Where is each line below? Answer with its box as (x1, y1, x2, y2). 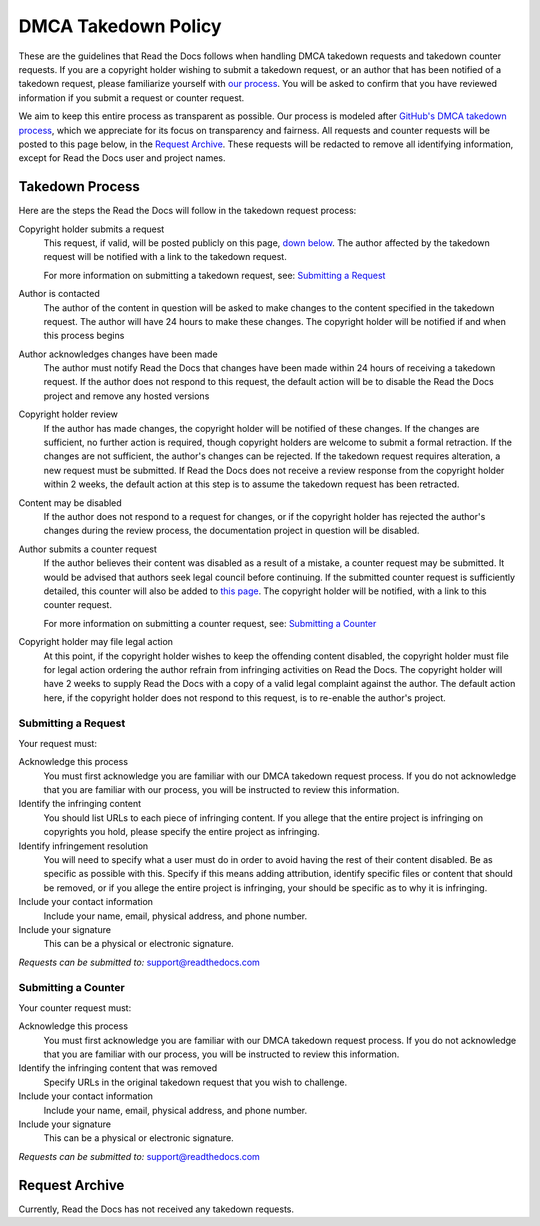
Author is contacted (18, 288, 100, 300)
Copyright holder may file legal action (18, 636, 174, 648)
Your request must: (18, 737, 97, 749)
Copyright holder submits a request (18, 223, 165, 235)
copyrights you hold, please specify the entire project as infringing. (43, 826, 320, 838)
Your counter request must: (18, 1001, 132, 1014)
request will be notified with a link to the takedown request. (43, 251, 287, 263)
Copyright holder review (18, 408, 119, 420)
